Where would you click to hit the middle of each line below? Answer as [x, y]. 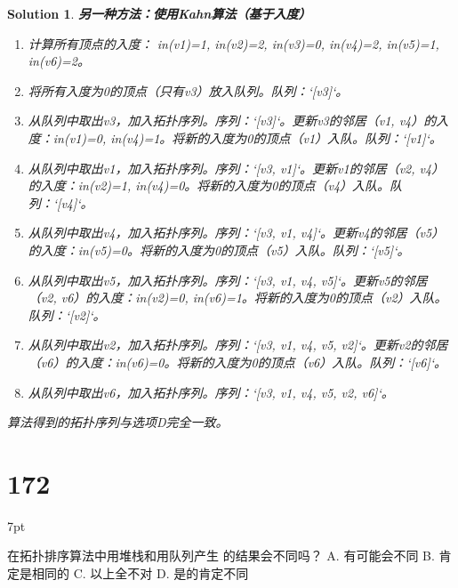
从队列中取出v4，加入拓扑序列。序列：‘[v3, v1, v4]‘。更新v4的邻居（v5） [236, 233]
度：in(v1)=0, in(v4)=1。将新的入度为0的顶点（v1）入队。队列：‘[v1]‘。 [235, 137]
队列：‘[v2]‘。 [67, 314]
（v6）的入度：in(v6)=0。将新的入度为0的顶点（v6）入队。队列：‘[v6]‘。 [237, 362]
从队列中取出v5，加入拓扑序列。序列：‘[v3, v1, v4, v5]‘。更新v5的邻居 [228, 280]
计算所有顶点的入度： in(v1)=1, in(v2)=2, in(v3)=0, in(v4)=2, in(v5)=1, [233, 43]
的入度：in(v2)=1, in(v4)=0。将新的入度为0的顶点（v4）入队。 [209, 185]
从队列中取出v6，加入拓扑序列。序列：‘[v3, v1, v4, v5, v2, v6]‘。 [211, 392]
